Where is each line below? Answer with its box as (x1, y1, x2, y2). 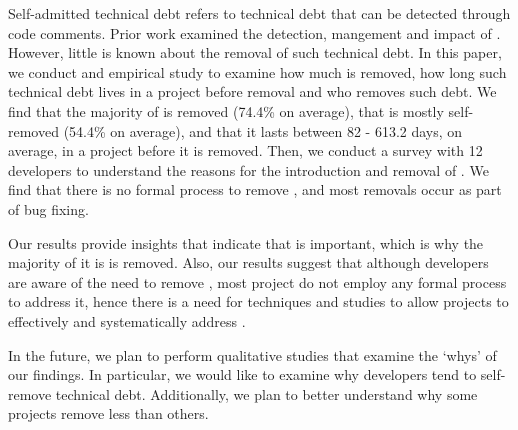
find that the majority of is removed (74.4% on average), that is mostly (8, 100, 444, 121)
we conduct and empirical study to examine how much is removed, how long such (8, 61, 507, 82)
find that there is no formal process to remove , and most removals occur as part (8, 179, 502, 200)
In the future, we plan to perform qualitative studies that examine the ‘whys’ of (8, 344, 497, 365)
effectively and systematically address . (8, 310, 246, 331)
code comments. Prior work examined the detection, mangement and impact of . (8, 22, 501, 43)
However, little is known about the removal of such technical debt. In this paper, (8, 42, 502, 63)
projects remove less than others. (8, 403, 209, 424)
